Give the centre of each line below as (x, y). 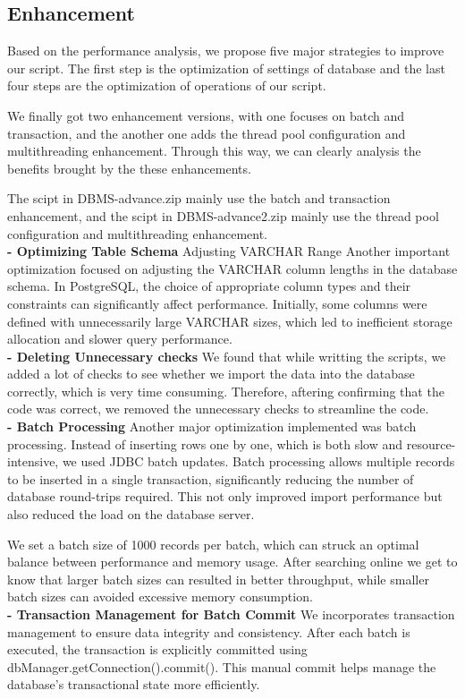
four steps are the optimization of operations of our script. (167, 85)
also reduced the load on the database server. (131, 514)
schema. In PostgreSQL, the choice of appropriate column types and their (209, 286)
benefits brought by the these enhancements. (129, 168)
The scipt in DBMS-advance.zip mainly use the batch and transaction (199, 198)
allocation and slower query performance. (120, 339)
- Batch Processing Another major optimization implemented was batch (212, 426)
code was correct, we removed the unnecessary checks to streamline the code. (218, 409)
